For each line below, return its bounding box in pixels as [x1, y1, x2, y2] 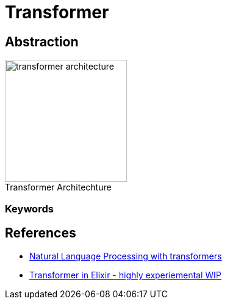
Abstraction [5, 34, 79, 49]
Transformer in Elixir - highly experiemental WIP [29, 270, 222, 281]
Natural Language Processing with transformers [29, 251, 222, 262]
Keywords [5, 202, 54, 215]
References [5, 225, 76, 241]
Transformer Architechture [5, 182, 112, 193]
